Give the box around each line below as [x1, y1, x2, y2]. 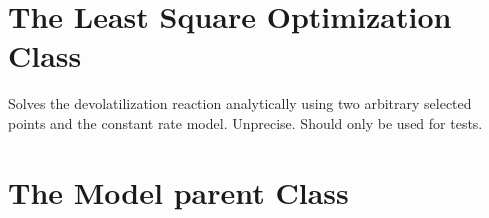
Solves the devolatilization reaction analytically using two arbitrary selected [8, 93, 472, 114]
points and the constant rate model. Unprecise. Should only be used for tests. [8, 112, 483, 133]
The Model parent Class [8, 171, 349, 212]
